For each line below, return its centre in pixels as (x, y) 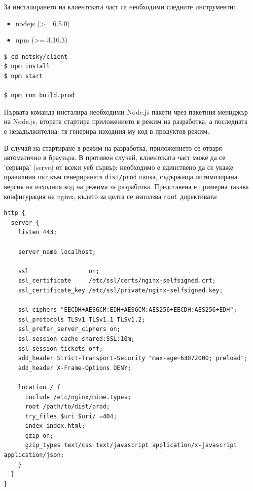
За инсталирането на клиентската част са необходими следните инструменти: (120, 6)
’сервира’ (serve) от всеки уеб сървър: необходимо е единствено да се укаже (119, 167)
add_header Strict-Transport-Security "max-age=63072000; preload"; (133, 358)
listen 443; (37, 232)
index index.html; (55, 426)
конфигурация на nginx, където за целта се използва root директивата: (111, 196)
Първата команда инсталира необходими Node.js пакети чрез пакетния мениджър (126, 111)
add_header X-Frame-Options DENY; (74, 368)
